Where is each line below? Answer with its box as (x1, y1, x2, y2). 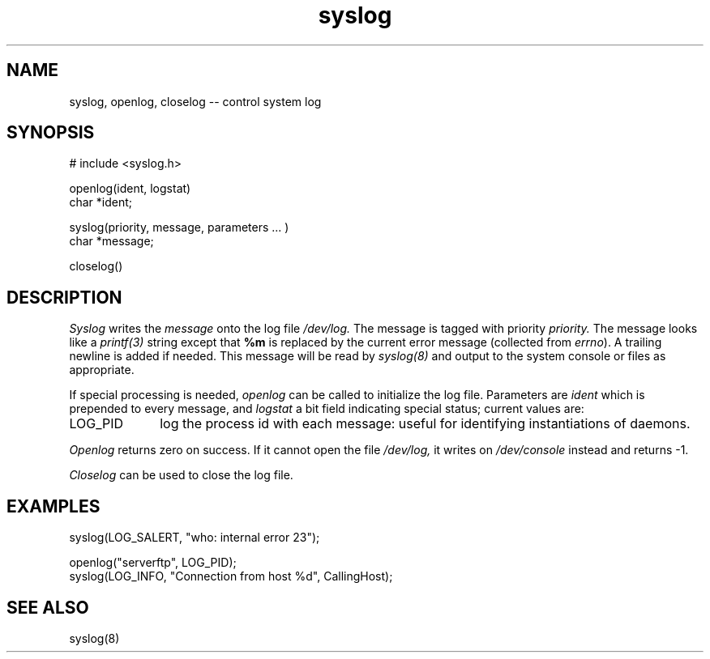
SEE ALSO (6, 597, 89, 618)
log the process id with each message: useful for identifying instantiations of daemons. (160, 415, 691, 432)
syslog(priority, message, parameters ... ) (69, 220, 289, 235)
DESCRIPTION (6, 287, 122, 308)
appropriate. (69, 363, 135, 377)
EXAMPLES (6, 495, 101, 517)
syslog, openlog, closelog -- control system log (69, 94, 322, 108)
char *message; (69, 234, 154, 249)
